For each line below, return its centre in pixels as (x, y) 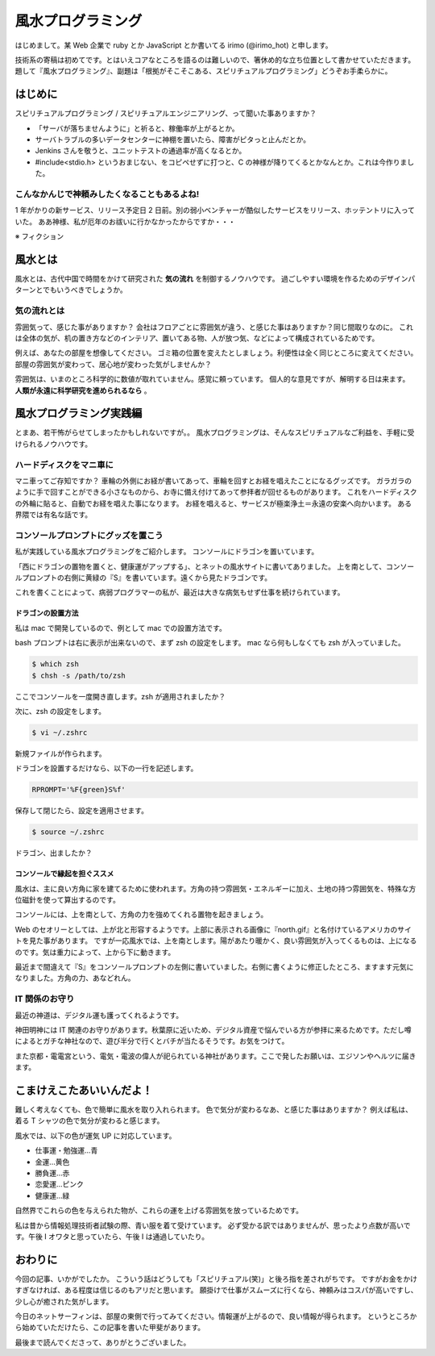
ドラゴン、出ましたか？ (54, 853)
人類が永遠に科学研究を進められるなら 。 (83, 390)
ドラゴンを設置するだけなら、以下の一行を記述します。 (106, 768)
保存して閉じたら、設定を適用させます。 (82, 811)
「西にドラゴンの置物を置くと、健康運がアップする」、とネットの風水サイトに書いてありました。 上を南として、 (201, 566)
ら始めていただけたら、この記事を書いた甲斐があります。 (110, 1328)
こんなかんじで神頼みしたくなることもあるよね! (107, 194)
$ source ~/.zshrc (68, 832)
